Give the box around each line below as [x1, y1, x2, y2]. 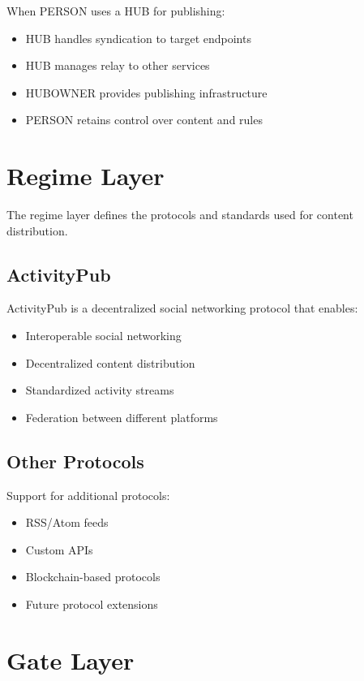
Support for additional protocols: [6, 486, 170, 503]
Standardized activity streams [25, 381, 174, 399]
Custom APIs [25, 541, 93, 558]
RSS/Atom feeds [25, 514, 109, 531]
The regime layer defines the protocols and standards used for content [6, 206, 353, 223]
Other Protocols [6, 448, 144, 473]
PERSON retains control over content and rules [25, 111, 263, 128]
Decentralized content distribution [25, 354, 195, 371]
